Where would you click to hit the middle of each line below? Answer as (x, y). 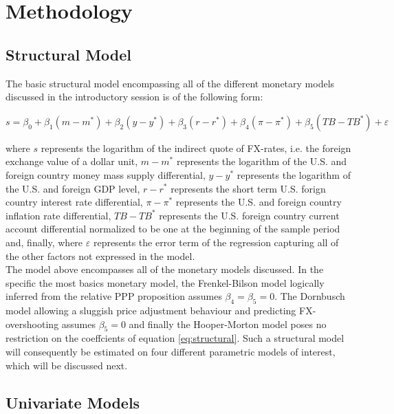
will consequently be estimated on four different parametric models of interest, (171, 352)
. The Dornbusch (310, 296)
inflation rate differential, (58, 215)
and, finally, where (44, 242)
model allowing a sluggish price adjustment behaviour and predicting (151, 310)
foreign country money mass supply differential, (106, 174)
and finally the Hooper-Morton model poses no (228, 324)
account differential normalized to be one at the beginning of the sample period (173, 229)
